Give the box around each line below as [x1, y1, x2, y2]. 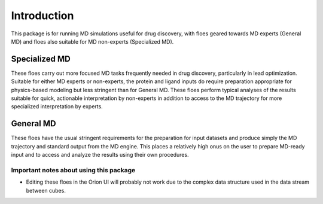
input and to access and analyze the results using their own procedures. [11, 151, 189, 159]
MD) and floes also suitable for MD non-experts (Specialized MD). [11, 38, 174, 45]
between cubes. [26, 187, 66, 194]
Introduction [11, 9, 74, 22]
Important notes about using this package [11, 166, 136, 174]
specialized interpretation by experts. [11, 103, 103, 110]
